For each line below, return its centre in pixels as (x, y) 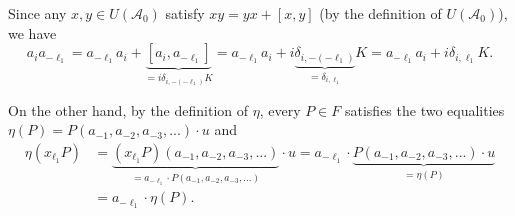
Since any (37, 13)
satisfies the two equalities (424, 109)
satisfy (185, 13)
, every (280, 109)
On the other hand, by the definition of (128, 109)
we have (32, 32)
